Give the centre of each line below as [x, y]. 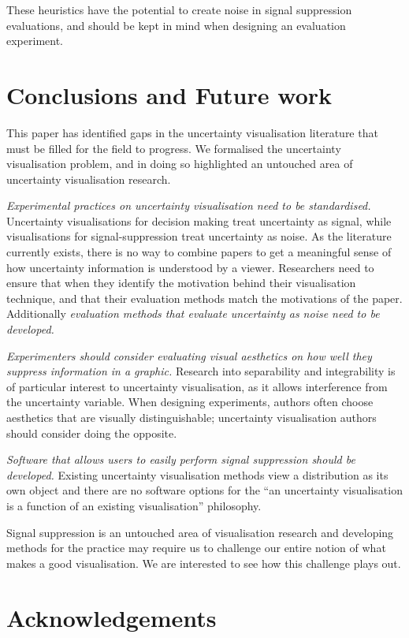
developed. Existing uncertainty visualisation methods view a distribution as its [197, 474]
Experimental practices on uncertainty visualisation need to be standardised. [189, 205]
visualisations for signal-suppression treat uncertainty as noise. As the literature [199, 236]
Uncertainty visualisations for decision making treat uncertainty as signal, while [199, 220]
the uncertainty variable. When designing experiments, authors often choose [190, 402]
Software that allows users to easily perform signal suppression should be [181, 459]
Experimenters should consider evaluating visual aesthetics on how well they [189, 355]
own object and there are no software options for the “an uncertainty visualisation [204, 490]
